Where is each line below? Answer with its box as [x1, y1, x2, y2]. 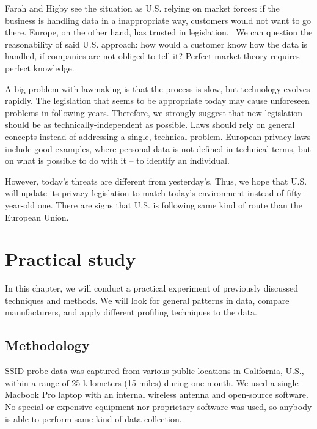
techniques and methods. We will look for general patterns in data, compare [5, 293, 290, 306]
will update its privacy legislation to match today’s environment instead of [5, 186, 284, 199]
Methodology [5, 335, 90, 354]
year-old [5, 198, 35, 211]
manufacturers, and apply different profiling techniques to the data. [5, 306, 257, 318]
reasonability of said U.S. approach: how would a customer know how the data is [5, 37, 308, 50]
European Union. [5, 210, 69, 223]
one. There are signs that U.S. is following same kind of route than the [37, 198, 302, 211]
